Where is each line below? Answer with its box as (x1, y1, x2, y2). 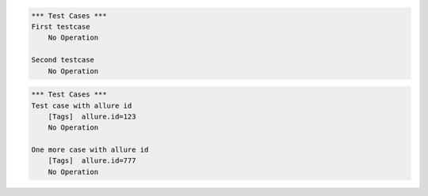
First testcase (31, 22, 90, 31)
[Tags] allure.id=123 (48, 111, 136, 121)
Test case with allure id (31, 101, 132, 110)
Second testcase (31, 55, 95, 65)
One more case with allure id (31, 145, 149, 154)
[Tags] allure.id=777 (48, 156, 136, 165)
